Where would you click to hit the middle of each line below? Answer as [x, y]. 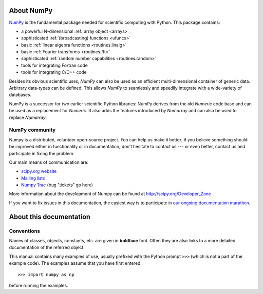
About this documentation [50, 217]
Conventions [25, 231]
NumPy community [32, 130]
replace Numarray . [28, 118]
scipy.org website [39, 171]
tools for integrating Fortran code [54, 65]
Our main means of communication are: [49, 162]
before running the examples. [38, 285]
